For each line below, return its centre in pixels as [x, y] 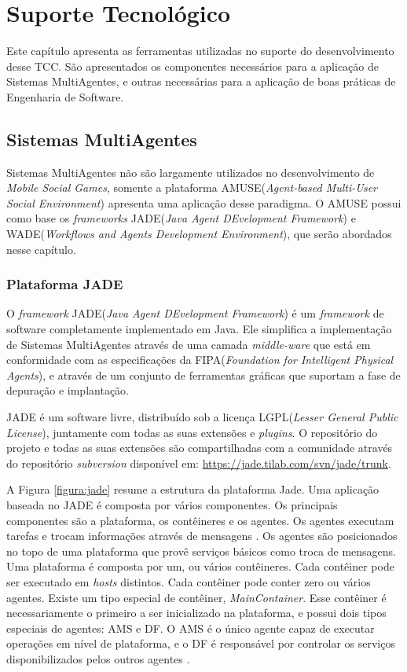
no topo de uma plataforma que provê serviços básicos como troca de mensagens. [202, 551]
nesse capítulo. [41, 249]
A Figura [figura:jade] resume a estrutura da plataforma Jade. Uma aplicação [193, 489]
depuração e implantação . [68, 390]
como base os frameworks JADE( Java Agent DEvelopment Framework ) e [181, 218]
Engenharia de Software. [65, 96]
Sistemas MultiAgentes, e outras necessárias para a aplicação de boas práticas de [201, 81]
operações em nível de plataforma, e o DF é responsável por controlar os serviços [201, 643]
